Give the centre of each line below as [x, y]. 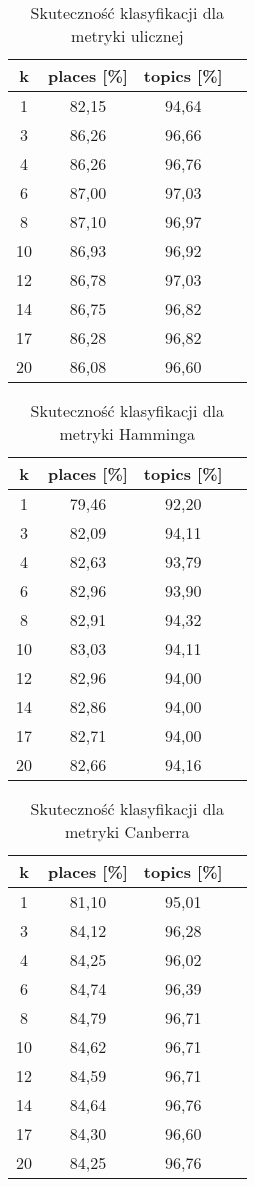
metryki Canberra [127, 831]
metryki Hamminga [127, 433]
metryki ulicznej [127, 35]
